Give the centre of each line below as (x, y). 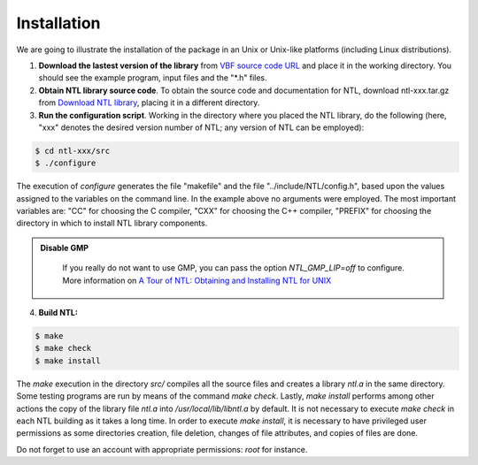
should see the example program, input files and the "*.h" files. (153, 78)
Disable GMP (64, 248)
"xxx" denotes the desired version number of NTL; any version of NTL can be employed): (201, 127)
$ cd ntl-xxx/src (73, 151)
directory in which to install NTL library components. (112, 223)
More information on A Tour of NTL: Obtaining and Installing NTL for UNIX (197, 280)
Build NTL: (58, 312)
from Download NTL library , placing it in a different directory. (149, 103)
